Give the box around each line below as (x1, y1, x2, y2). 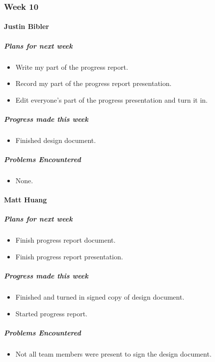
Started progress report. (15, 308, 87, 318)
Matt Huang (4, 195, 47, 205)
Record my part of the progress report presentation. (15, 78, 172, 88)
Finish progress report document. (15, 235, 116, 245)
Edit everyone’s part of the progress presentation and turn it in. (15, 94, 208, 105)
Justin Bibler (4, 21, 49, 31)
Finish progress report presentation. (15, 251, 123, 262)
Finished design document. (15, 135, 96, 145)
